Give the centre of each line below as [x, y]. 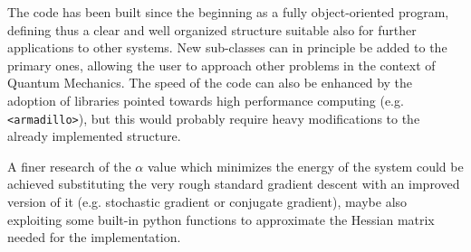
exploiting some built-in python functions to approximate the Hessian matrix [221, 219]
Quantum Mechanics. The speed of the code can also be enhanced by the [210, 83]
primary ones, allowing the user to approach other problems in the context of [221, 65]
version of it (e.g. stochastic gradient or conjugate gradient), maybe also [207, 201]
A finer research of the [69, 166]
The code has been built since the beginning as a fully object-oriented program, [228, 12]
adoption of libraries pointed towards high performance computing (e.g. [206, 100]
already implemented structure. [94, 136]
